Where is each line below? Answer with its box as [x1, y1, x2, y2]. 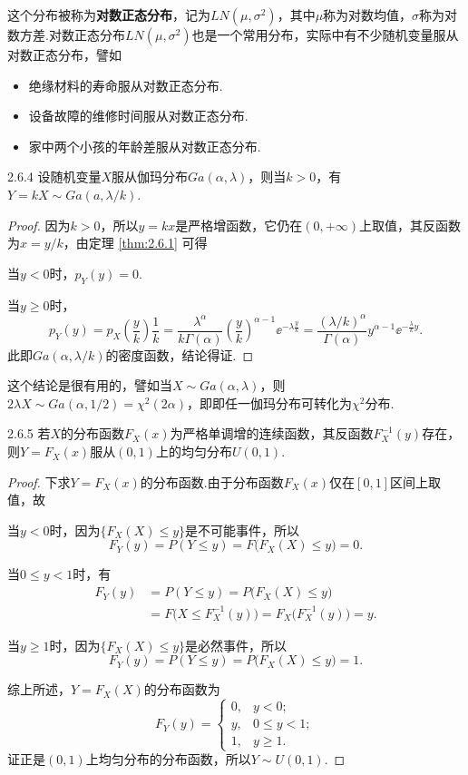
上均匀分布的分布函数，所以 [85, 750, 251, 769]
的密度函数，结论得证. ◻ [105, 345, 254, 364]
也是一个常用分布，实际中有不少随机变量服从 [191, 25, 459, 44]
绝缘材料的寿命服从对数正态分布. [28, 75, 223, 94]
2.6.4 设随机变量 [7, 167, 102, 186]
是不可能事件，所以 [185, 520, 300, 539]
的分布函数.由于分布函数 [140, 472, 284, 491]
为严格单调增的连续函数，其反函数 [170, 424, 374, 443]
